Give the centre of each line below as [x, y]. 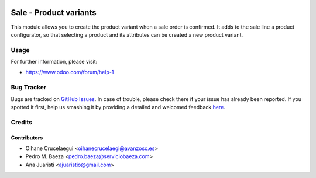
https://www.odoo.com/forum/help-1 [70, 72]
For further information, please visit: [54, 62]
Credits [21, 122]
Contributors [27, 138]
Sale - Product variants [54, 13]
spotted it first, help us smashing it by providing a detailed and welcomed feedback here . [118, 107]
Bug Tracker [29, 88]
